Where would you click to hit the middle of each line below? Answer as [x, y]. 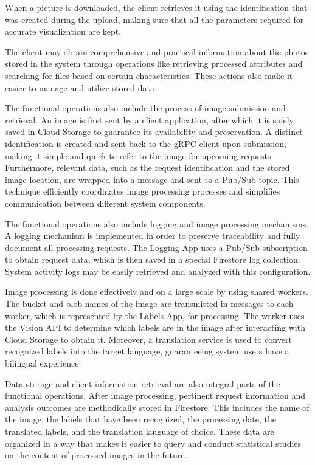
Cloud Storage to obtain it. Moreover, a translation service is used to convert [148, 339]
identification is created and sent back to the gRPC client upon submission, [146, 143]
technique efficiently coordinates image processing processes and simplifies [143, 191]
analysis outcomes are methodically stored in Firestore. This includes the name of [157, 407]
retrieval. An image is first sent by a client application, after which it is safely [149, 119]
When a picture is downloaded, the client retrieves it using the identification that [156, 7]
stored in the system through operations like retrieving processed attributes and [154, 64]
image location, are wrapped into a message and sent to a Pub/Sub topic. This [152, 179]
